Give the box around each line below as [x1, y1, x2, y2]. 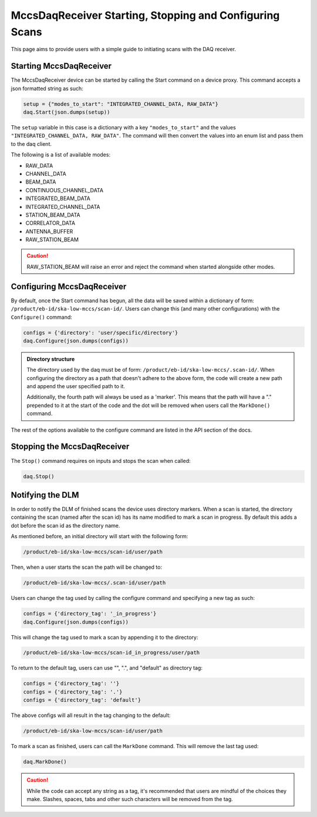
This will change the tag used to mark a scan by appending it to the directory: [11, 633, 198, 641]
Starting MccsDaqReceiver [11, 61, 112, 71]
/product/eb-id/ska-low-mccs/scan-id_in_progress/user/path [23, 649, 200, 656]
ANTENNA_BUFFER [25, 228, 73, 235]
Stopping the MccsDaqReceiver [11, 442, 130, 452]
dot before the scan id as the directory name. [11, 522, 120, 529]
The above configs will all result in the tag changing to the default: [11, 712, 171, 719]
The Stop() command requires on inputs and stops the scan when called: [11, 457, 191, 464]
